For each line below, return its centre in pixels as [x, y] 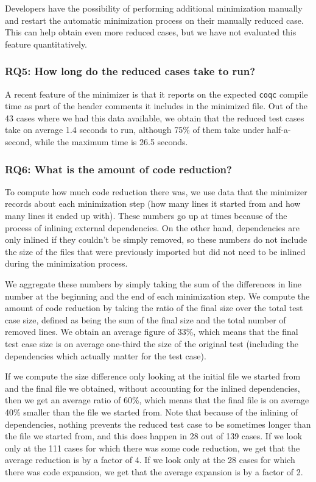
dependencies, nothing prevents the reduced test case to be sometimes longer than [158, 424]
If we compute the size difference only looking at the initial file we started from [153, 376]
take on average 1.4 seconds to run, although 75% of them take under [135, 130]
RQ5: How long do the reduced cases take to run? [130, 71]
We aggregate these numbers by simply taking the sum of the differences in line [153, 284]
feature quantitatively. [46, 44]
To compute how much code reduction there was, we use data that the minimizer [156, 191]
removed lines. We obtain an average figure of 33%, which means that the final [152, 332]
